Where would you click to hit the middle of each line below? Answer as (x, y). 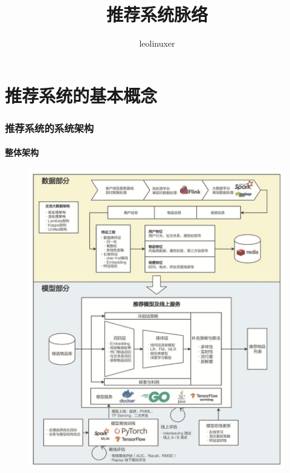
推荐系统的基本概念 (81, 95)
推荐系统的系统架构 (50, 127)
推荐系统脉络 (157, 14)
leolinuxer (157, 43)
